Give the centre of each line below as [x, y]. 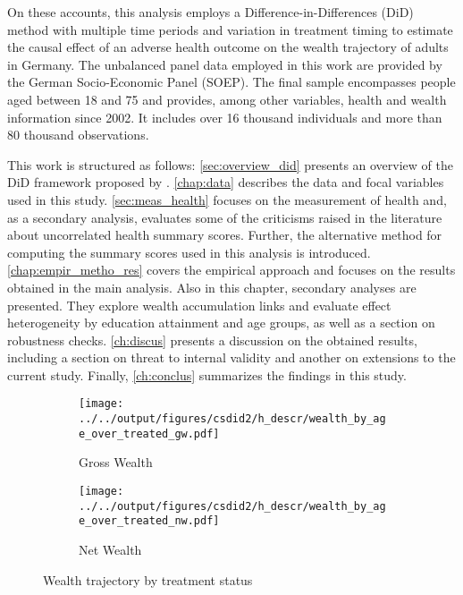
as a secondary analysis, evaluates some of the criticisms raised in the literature [225, 217]
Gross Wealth [116, 462]
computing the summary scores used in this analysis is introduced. [189, 252]
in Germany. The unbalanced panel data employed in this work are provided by [225, 64]
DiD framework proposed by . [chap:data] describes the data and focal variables [226, 182]
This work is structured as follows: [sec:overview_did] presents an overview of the [230, 164]
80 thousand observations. [78, 135]
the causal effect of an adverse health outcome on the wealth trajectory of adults [228, 47]
